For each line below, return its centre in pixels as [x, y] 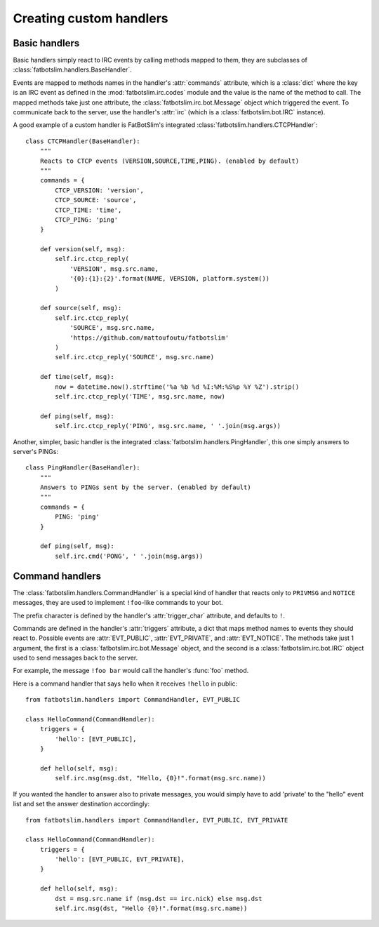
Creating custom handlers [91, 18]
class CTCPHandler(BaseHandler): [83, 141]
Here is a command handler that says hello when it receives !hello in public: [125, 683]
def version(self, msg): [82, 249]
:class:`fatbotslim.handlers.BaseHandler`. [73, 69]
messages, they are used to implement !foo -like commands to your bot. [118, 603]
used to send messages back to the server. [75, 658]
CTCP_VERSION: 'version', [99, 190]
